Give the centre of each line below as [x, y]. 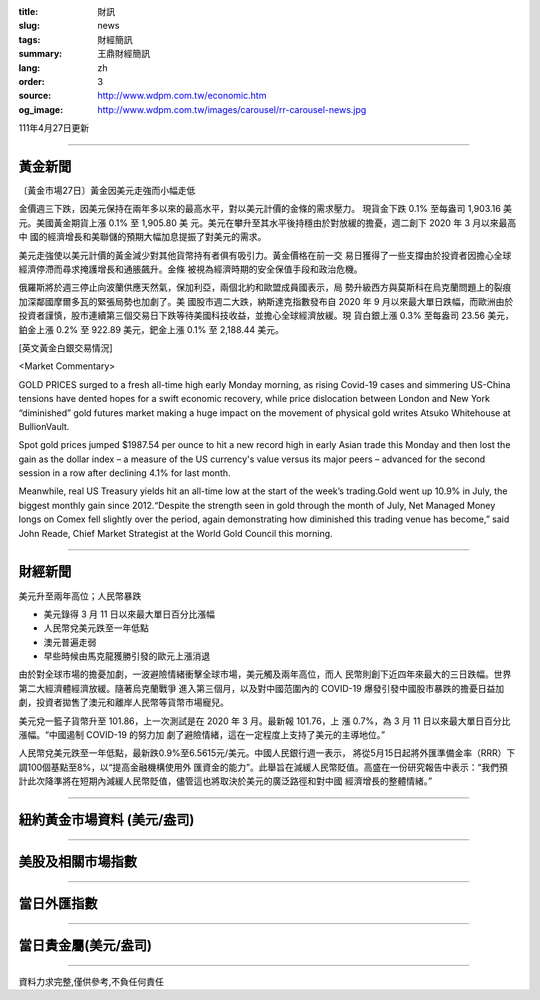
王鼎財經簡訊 [123, 54]
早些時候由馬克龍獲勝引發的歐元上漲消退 [126, 656]
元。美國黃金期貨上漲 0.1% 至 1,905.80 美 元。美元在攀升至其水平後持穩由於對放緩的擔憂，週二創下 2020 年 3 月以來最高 [267, 222]
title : [28, 11]
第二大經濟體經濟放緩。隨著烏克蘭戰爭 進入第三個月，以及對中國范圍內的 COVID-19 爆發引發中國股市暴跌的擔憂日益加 [261, 688]
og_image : [41, 109]
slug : [29, 26]
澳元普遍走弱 [70, 642]
